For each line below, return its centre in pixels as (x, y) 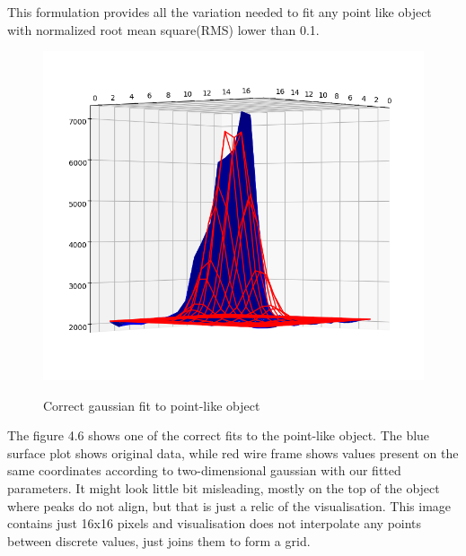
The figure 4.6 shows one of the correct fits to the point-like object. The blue (219, 435)
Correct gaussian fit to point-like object (152, 405)
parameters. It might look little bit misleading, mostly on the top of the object (224, 488)
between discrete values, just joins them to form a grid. (159, 540)
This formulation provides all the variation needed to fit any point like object (220, 12)
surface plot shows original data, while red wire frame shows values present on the (233, 452)
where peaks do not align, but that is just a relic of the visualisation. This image (229, 505)
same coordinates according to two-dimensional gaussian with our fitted (204, 470)
